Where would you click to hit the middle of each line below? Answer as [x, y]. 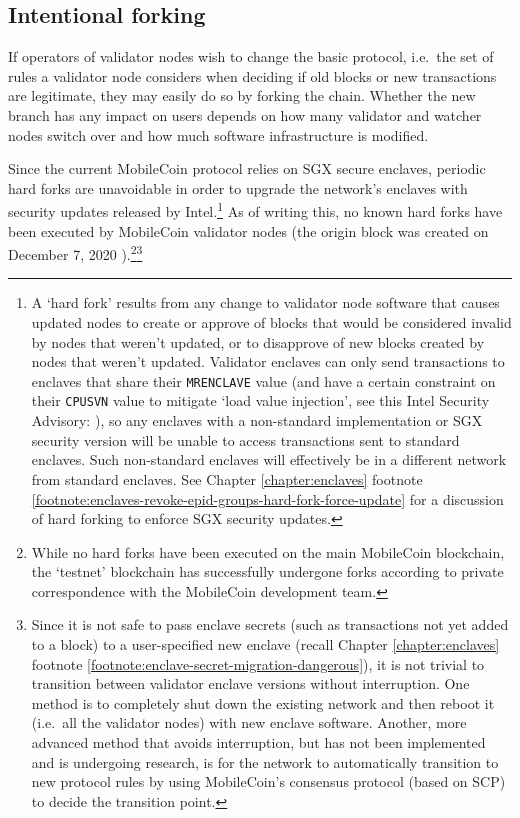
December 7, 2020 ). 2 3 [75, 252]
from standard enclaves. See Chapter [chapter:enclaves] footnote [227, 478]
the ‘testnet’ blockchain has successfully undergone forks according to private [267, 571]
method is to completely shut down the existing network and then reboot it [263, 702]
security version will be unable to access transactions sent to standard [245, 439]
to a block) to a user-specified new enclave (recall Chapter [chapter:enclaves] [265, 644]
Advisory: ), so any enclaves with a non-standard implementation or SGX [257, 420]
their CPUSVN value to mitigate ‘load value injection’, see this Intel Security [260, 400]
